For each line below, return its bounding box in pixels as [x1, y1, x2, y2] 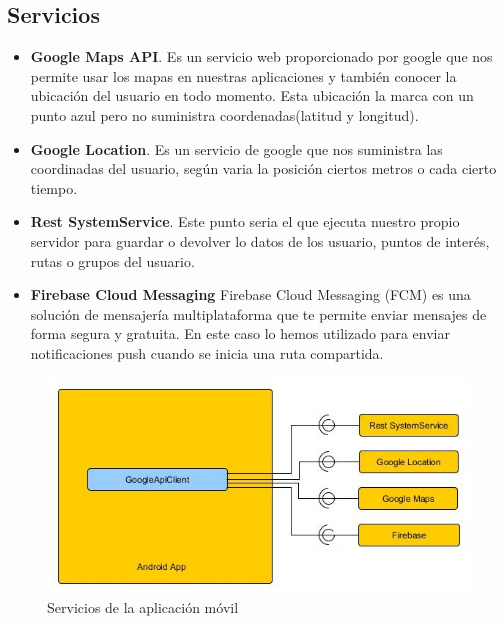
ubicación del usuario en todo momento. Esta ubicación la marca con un [30, 85, 474, 106]
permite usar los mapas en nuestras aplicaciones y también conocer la [30, 65, 457, 86]
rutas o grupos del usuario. [30, 250, 195, 271]
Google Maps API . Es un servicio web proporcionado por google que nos [30, 46, 493, 67]
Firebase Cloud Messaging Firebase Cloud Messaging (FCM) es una [30, 284, 471, 305]
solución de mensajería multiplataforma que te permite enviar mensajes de [30, 303, 487, 324]
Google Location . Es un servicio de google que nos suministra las [30, 138, 443, 159]
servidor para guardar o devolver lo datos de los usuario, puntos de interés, [30, 230, 490, 251]
